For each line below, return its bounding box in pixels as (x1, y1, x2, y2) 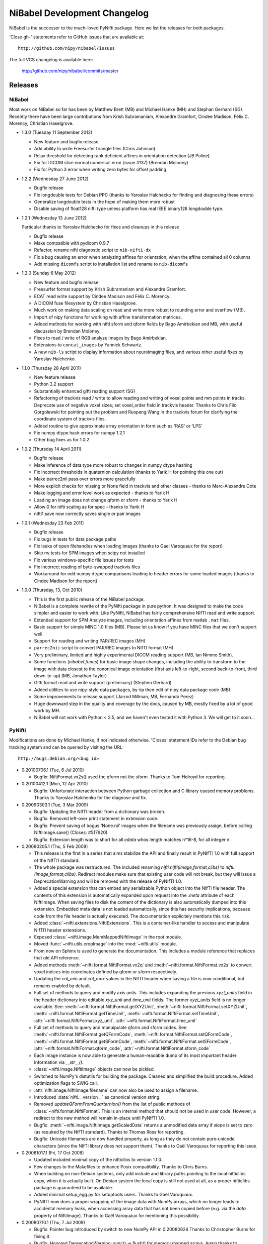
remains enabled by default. (34, 983, 91, 989)
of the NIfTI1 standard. (34, 857, 80, 863)
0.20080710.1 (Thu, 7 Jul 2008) (21, 1220, 85, 1225)
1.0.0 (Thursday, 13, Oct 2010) (21, 587, 83, 593)
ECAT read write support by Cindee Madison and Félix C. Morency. (34, 293, 171, 299)
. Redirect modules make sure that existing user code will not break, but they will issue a (75, 871, 256, 877)
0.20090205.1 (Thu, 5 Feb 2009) (21, 843, 88, 849)
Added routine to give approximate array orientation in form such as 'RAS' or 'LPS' (34, 423, 202, 429)
